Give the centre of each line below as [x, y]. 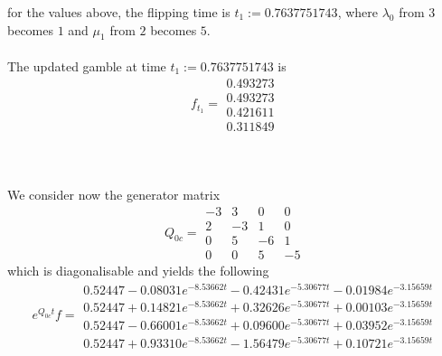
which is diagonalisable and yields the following [138, 271]
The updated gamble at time [87, 66]
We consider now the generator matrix [114, 195]
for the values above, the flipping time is [119, 12]
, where [357, 12]
